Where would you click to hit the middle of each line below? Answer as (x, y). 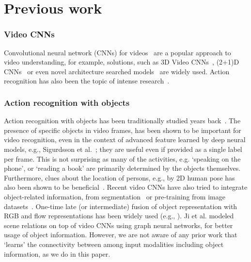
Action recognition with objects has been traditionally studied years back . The (122, 121)
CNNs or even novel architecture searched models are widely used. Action (117, 71)
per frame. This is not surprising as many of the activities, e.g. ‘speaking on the (122, 158)
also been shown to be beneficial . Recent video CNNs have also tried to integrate (126, 187)
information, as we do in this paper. (57, 254)
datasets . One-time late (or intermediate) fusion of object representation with (121, 206)
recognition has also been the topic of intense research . (87, 81)
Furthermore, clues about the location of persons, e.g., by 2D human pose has (119, 177)
